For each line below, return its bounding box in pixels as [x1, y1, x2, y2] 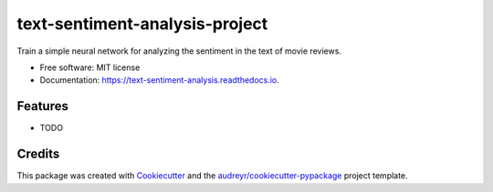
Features [16, 98, 68, 114]
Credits [16, 147, 60, 162]
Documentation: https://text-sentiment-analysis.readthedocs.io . [39, 75, 280, 86]
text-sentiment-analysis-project [16, 14, 268, 34]
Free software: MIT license [39, 62, 141, 73]
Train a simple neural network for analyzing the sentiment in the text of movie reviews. [16, 45, 342, 56]
